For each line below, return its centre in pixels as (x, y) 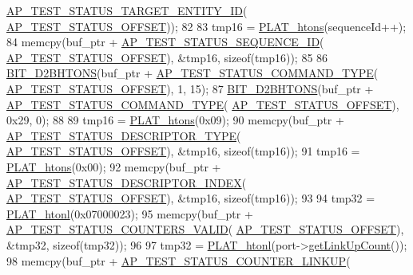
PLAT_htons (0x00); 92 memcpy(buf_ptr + (114, 166)
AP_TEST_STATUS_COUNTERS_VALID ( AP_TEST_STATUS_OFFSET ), (205, 229)
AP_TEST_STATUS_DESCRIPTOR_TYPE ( (124, 135)
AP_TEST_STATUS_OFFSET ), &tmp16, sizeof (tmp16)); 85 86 (167, 57)
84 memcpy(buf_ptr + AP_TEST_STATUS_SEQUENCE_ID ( (165, 42)
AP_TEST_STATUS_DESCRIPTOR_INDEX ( (127, 182)
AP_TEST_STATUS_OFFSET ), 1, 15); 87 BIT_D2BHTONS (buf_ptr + (190, 88)
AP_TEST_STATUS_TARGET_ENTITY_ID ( (127, 10)
